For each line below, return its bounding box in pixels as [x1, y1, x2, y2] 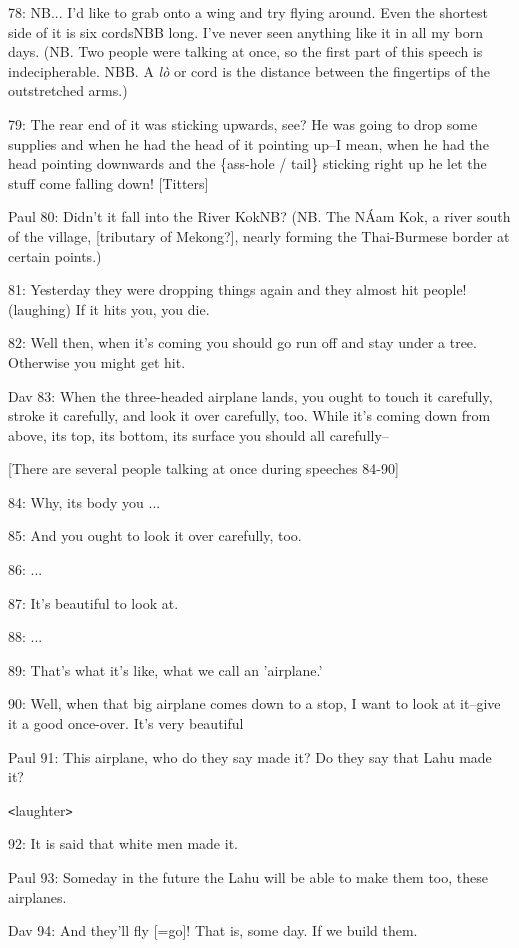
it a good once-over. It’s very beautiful [8, 713, 244, 734]
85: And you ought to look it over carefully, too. [8, 525, 302, 546]
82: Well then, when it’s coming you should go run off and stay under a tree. [8, 332, 477, 353]
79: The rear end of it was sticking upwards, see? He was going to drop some [8, 113, 478, 134]
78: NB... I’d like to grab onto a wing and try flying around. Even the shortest [8, 2, 488, 22]
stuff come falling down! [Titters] [8, 172, 209, 193]
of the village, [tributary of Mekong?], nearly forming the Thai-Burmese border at [8, 225, 510, 246]
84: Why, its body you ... [8, 491, 161, 512]
